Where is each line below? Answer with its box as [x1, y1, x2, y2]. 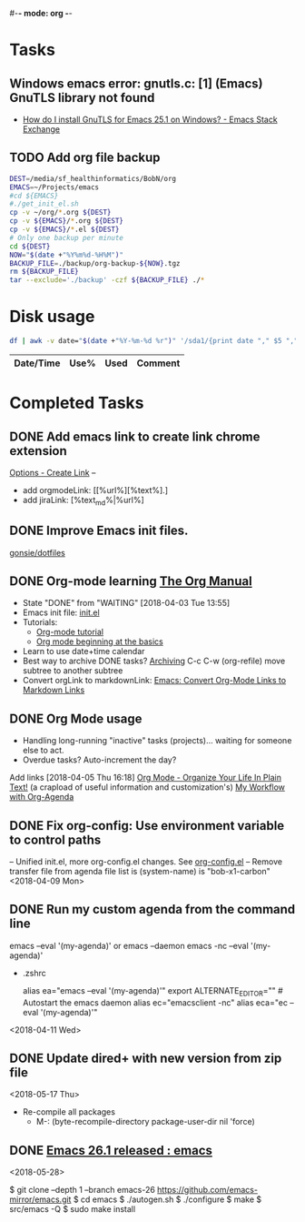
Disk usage [9, 307, 95, 327]
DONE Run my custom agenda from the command [9, 902, 296, 917]
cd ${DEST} [9, 241, 51, 251]
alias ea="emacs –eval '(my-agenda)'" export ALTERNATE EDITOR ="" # [22, 985, 283, 998]
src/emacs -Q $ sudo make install [9, 1204, 136, 1215]
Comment [136, 357, 181, 369]
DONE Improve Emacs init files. [9, 523, 189, 539]
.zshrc [22, 967, 47, 978]
